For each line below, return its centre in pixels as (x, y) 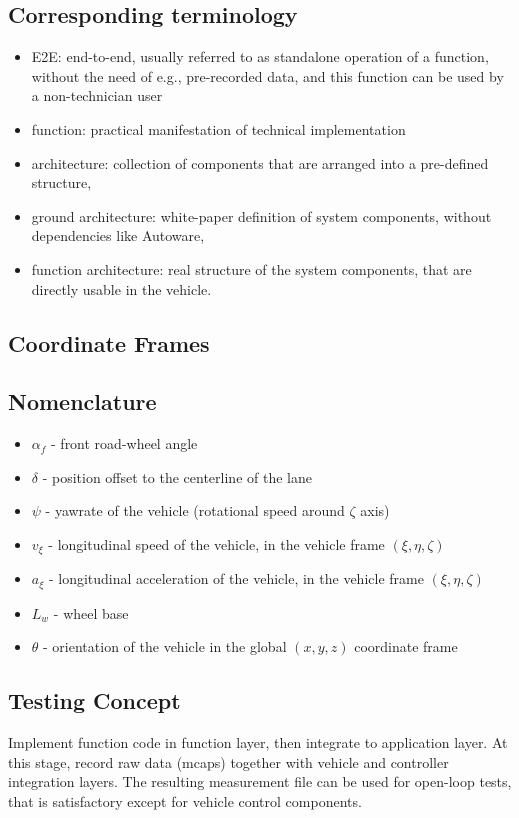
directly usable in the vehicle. (121, 288)
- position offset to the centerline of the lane (177, 476)
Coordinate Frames (109, 342)
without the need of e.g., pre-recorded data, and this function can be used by (267, 75)
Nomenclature (82, 401)
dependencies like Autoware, (118, 235)
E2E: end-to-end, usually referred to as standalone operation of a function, (260, 56)
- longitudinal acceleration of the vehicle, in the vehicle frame (236, 578)
